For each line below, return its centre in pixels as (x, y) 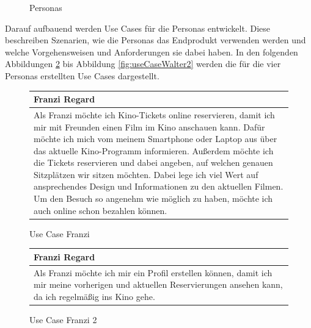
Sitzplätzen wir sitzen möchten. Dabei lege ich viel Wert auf (146, 174)
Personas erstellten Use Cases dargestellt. (82, 75)
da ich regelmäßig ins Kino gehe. (94, 296)
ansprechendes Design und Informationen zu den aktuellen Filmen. (159, 186)
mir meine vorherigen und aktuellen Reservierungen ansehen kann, (158, 284)
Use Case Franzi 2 (63, 319)
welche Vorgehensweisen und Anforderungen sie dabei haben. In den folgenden (152, 52)
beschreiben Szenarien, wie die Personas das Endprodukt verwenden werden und (155, 40)
